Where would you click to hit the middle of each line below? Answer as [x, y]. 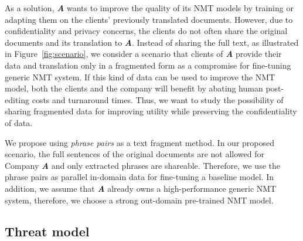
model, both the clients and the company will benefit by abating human [134, 88]
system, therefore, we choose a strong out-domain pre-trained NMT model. [139, 200]
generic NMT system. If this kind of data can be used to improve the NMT [140, 77]
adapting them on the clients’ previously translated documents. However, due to [149, 19]
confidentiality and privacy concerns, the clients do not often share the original [146, 31]
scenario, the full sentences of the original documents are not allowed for [135, 154]
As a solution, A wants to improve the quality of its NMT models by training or [149, 8]
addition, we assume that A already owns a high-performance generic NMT [141, 188]
